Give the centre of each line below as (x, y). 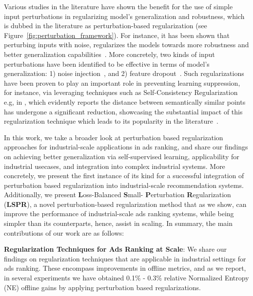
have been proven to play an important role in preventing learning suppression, (122, 83)
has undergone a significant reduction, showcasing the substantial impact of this (123, 111)
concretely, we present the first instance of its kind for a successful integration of (124, 176)
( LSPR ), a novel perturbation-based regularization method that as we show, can (125, 204)
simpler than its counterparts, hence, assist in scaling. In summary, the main (118, 223)
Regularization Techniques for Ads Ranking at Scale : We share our (116, 249)
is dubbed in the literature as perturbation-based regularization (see (106, 26)
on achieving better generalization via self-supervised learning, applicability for (122, 156)
